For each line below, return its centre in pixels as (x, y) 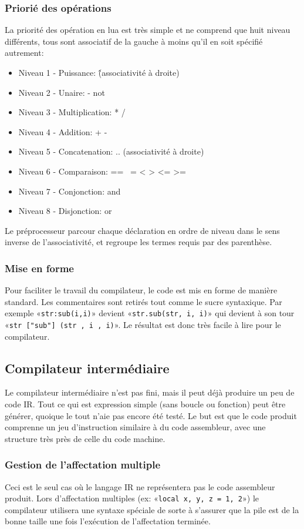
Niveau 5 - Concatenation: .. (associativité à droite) (111, 151)
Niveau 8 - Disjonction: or (65, 211)
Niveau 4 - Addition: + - (63, 131)
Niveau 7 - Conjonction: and (70, 191)
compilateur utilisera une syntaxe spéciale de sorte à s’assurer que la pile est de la (152, 509)
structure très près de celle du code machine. (85, 438)
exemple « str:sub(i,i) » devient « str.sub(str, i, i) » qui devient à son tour (150, 313)
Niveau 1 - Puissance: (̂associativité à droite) (99, 72)
